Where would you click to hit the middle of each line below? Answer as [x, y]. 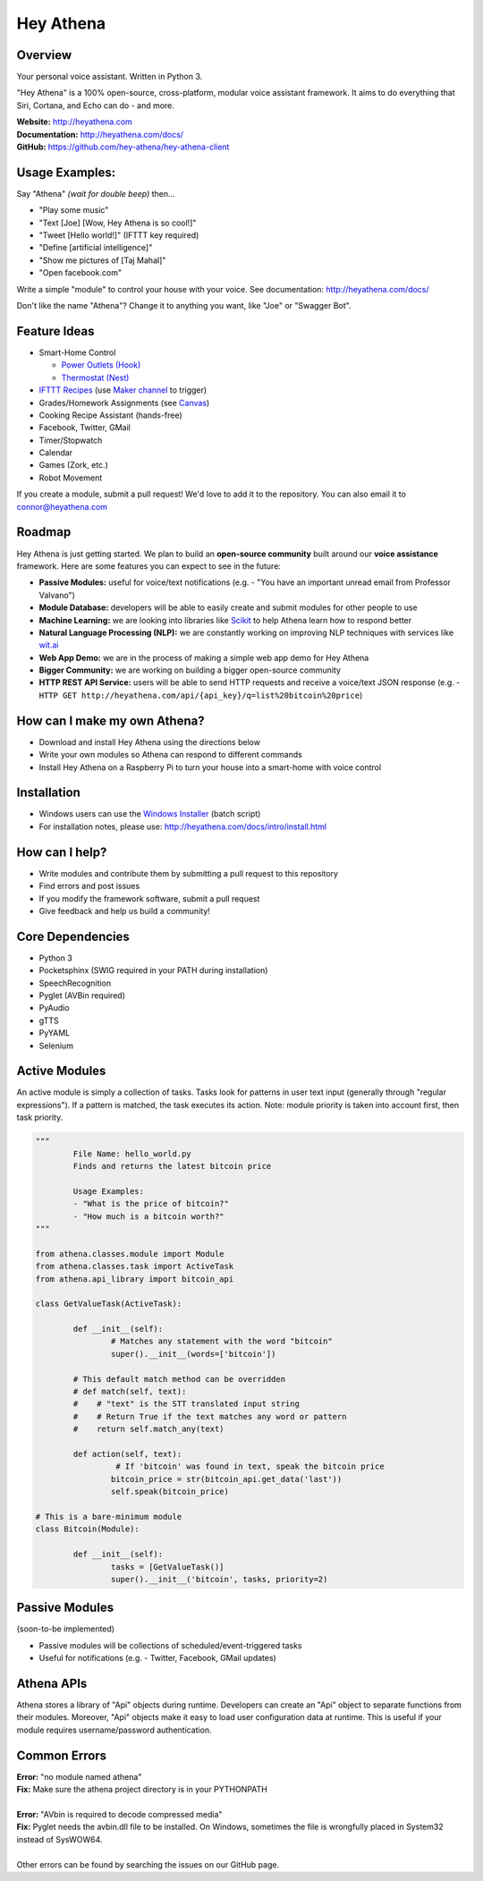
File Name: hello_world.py [132, 1153]
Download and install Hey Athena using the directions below [150, 741]
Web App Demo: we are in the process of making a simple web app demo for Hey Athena [204, 657]
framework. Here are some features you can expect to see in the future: [149, 566]
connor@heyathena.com [62, 506]
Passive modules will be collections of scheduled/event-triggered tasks [171, 1645]
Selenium [56, 1046]
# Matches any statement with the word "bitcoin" [221, 1341]
